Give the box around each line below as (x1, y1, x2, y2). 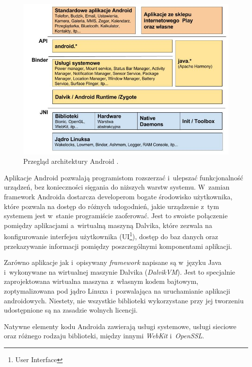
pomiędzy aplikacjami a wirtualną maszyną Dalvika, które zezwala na (4, 220, 212, 230)
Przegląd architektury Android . (23, 156, 119, 166)
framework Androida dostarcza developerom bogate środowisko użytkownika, (4, 192, 233, 202)
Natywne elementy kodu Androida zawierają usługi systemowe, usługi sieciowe (4, 321, 236, 331)
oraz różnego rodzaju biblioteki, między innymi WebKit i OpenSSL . (4, 331, 205, 341)
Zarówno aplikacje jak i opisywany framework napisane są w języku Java (4, 257, 221, 267)
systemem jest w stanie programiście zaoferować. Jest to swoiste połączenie (4, 210, 228, 221)
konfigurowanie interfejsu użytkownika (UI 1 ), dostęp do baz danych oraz (4, 230, 219, 242)
